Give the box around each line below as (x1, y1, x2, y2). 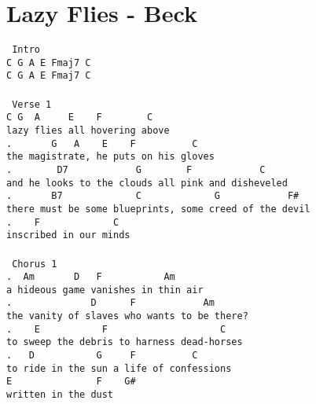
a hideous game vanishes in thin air (6, 284, 204, 296)
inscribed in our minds (6, 230, 130, 241)
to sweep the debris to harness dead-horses (6, 336, 243, 348)
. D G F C (6, 350, 198, 362)
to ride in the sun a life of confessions (6, 362, 232, 374)
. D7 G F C (6, 163, 266, 175)
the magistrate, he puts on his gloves (6, 151, 215, 163)
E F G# (6, 376, 136, 387)
